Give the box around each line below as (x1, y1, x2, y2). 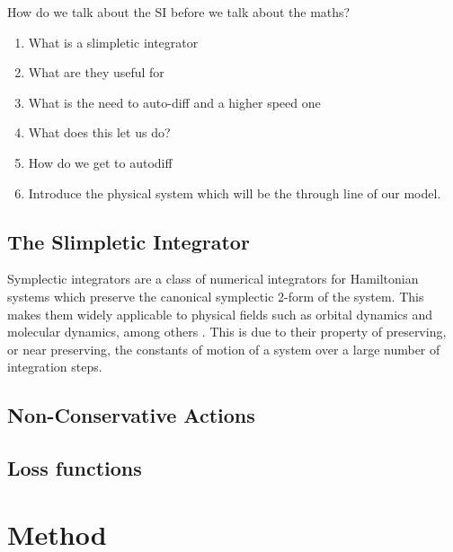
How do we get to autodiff (28, 153, 173, 171)
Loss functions (7, 454, 142, 482)
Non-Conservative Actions (7, 401, 255, 429)
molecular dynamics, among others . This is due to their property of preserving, (7, 322, 447, 341)
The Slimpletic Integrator (7, 227, 250, 255)
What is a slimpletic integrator (28, 32, 199, 51)
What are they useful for (28, 63, 164, 82)
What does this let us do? (28, 123, 171, 142)
